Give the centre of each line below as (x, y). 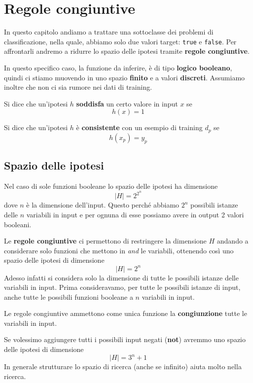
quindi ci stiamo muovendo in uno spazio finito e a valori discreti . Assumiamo (125, 77)
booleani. (18, 224)
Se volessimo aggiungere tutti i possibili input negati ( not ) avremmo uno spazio (125, 339)
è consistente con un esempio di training (139, 127)
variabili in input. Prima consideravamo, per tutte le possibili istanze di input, (122, 287)
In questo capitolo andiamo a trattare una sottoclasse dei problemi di (109, 32)
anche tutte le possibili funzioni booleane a (69, 296)
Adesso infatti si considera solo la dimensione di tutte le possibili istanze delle (121, 277)
